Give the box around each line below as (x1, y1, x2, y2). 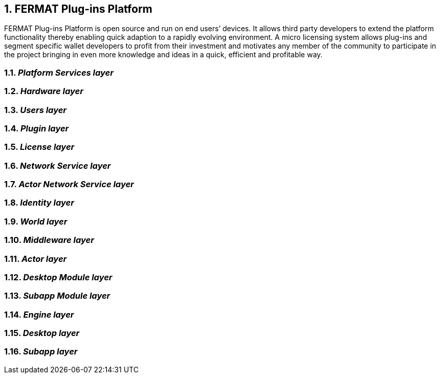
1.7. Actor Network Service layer (4, 179, 134, 190)
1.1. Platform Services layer (4, 67, 114, 78)
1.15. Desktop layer (4, 328, 80, 339)
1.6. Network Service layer (4, 160, 111, 171)
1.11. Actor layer (4, 253, 67, 264)
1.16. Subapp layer (4, 346, 78, 357)
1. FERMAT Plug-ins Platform (4, 3, 152, 15)
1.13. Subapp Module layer (4, 291, 111, 301)
